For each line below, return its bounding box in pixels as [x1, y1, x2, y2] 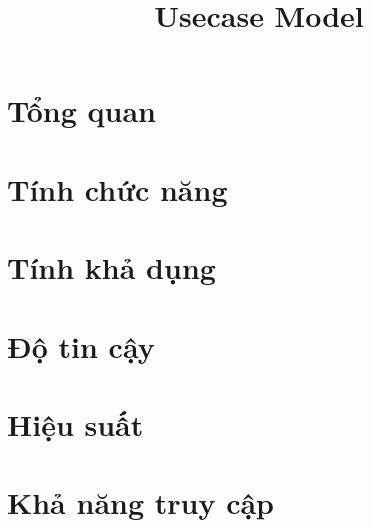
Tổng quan [7, 90, 156, 131]
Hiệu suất [7, 403, 144, 444]
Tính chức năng [7, 168, 228, 209]
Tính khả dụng [7, 247, 216, 288]
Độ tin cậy [7, 325, 155, 366]
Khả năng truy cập [7, 482, 275, 523]
